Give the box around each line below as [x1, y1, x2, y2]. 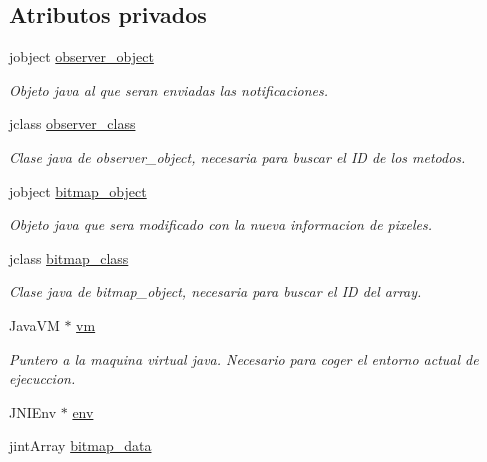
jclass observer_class [9, 113, 136, 134]
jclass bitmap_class [9, 247, 129, 268]
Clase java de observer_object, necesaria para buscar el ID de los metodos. [9, 146, 466, 167]
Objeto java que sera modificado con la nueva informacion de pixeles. [9, 214, 433, 235]
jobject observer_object [9, 46, 154, 67]
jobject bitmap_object [9, 180, 147, 201]
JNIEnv [9, 401, 57, 422]
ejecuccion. [9, 368, 76, 389]
